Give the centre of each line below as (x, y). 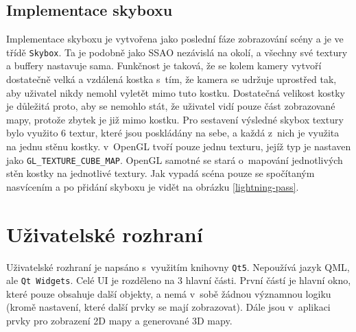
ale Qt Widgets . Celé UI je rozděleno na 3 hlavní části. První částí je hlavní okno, (179, 280)
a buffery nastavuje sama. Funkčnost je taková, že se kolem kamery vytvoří (164, 66)
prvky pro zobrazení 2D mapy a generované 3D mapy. (119, 321)
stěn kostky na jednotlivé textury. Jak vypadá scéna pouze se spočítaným (161, 173)
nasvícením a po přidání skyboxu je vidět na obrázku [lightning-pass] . (153, 186)
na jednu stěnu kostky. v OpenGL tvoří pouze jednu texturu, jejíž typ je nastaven (179, 146)
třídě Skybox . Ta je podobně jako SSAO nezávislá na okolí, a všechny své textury (177, 52)
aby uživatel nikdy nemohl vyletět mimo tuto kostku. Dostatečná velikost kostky (176, 92)
